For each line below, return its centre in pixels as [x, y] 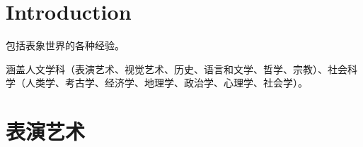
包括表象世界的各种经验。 [65, 45]
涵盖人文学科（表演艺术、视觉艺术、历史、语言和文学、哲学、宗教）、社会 [177, 69]
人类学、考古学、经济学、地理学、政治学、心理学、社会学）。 [166, 83]
